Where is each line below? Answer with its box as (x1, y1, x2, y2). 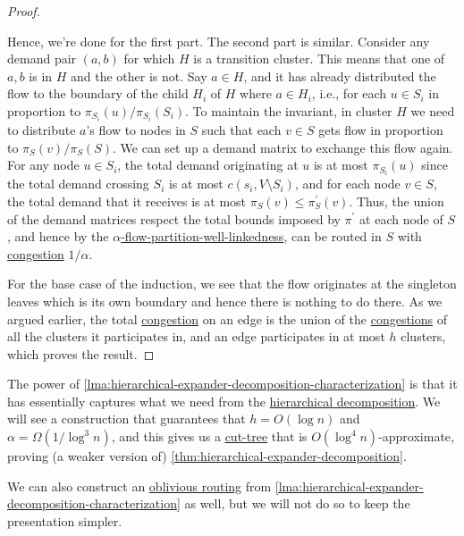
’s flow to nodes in (86, 121, 186, 139)
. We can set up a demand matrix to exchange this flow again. (113, 138, 453, 156)
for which (123, 49, 175, 68)
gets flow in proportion (318, 121, 443, 139)
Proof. (7, 2, 40, 20)
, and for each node (294, 174, 401, 193)
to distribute (7, 121, 76, 139)
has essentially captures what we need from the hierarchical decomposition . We (7, 391, 441, 410)
